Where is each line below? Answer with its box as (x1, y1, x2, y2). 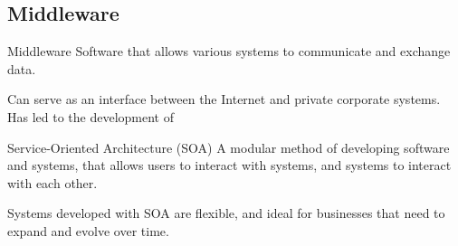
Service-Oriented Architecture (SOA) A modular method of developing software (7, 137, 450, 156)
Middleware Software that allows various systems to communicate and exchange (7, 42, 451, 61)
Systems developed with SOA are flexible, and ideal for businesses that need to (7, 203, 445, 222)
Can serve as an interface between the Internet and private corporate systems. (7, 90, 441, 109)
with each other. (7, 173, 98, 192)
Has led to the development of (7, 107, 175, 126)
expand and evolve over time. (7, 221, 169, 240)
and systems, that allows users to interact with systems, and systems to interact (7, 156, 452, 175)
